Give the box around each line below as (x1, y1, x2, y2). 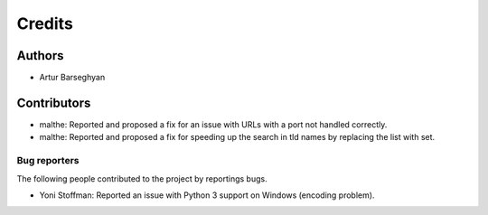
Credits (16, 14, 74, 33)
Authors (16, 48, 64, 63)
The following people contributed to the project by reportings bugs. (16, 173, 267, 184)
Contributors (16, 95, 91, 110)
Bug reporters (16, 154, 80, 167)
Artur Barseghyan (39, 72, 106, 83)
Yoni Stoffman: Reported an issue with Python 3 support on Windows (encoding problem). (39, 190, 375, 201)
